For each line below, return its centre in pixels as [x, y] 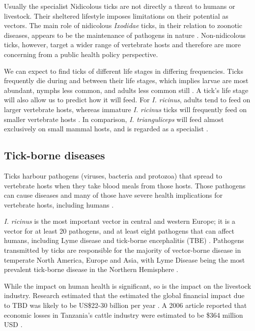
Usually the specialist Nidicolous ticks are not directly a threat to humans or [120, 6]
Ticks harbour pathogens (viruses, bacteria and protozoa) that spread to [113, 175]
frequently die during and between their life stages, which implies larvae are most [126, 80]
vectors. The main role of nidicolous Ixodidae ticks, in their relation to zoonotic [123, 25]
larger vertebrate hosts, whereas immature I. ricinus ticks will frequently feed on [126, 109]
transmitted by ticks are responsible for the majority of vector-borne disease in [123, 250]
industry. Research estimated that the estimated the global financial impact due [124, 295]
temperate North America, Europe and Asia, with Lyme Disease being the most [125, 259]
